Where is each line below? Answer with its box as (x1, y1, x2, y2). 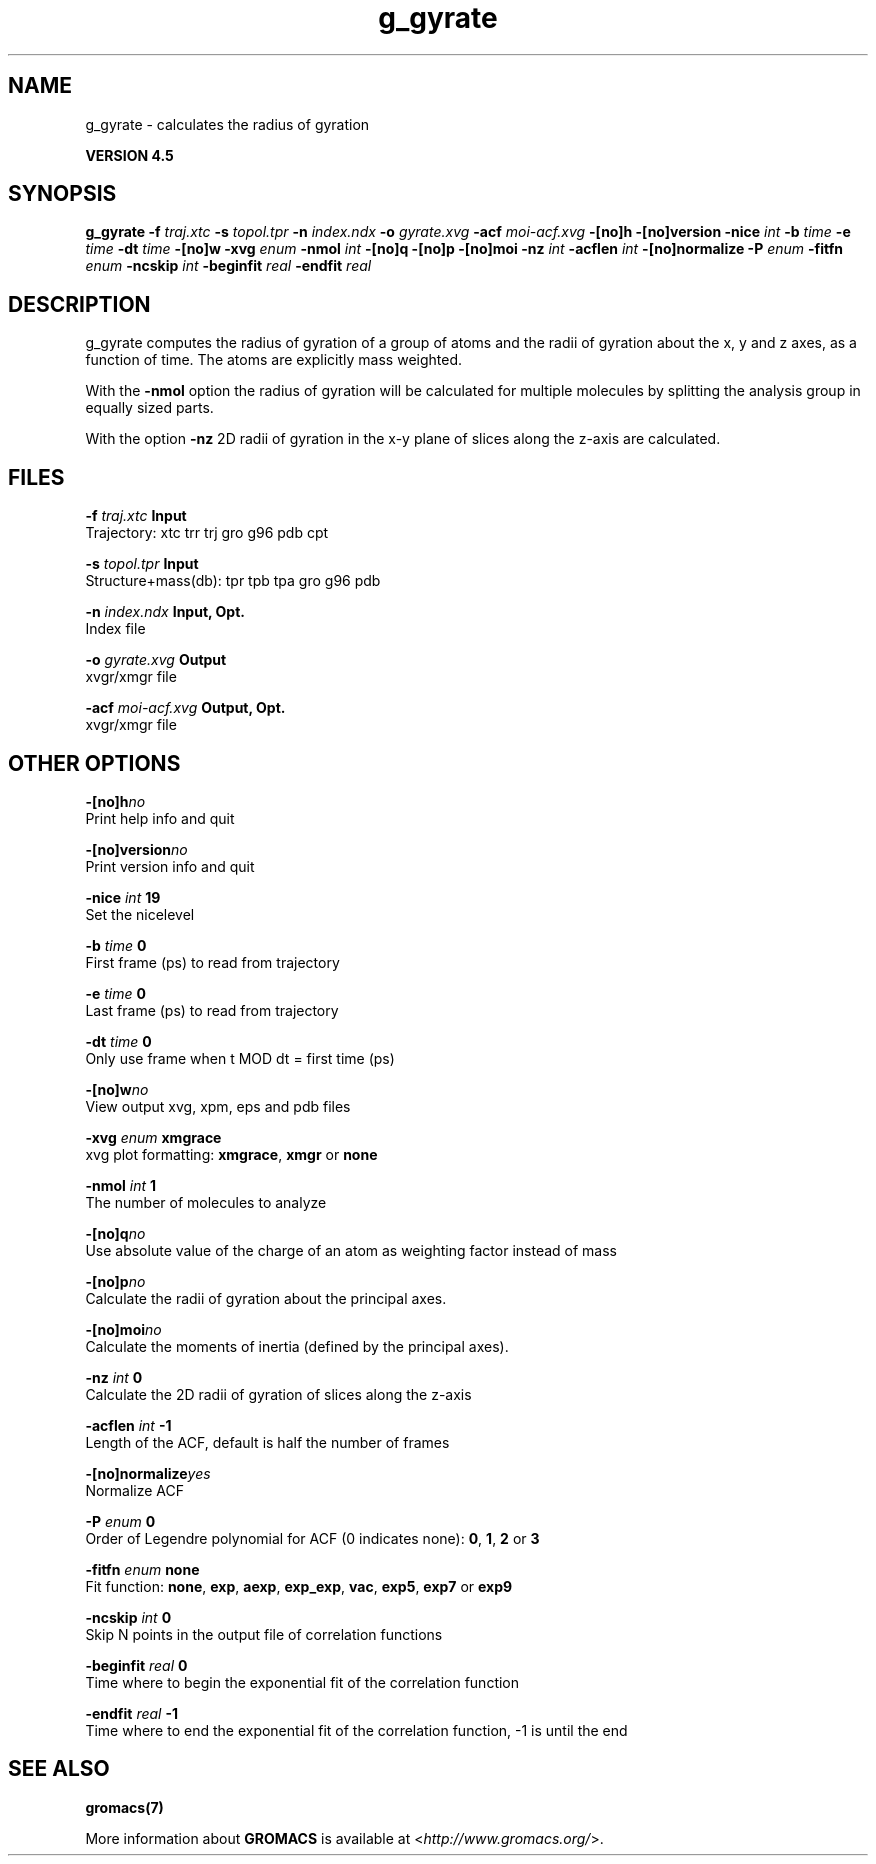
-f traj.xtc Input (85, 507, 187, 525)
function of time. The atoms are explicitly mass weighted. (85, 351, 463, 369)
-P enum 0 (85, 1512, 156, 1530)
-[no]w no (85, 1080, 149, 1098)
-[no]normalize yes (85, 1464, 211, 1482)
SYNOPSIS (8, 181, 117, 207)
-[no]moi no (85, 1320, 162, 1338)
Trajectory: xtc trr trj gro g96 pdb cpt (85, 524, 329, 542)
